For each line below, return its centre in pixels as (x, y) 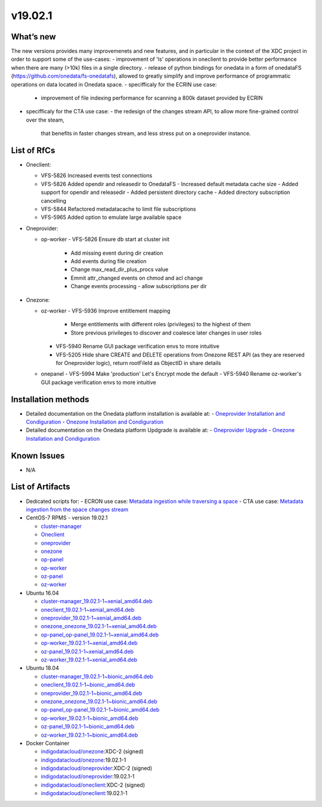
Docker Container (48, 743)
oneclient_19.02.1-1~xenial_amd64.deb (88, 610)
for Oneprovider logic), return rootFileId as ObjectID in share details (138, 363)
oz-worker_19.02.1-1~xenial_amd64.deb (89, 660)
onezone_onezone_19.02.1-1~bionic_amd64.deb (99, 701)
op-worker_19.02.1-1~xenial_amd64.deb (89, 643)
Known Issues (38, 455)
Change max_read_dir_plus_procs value (120, 270)
